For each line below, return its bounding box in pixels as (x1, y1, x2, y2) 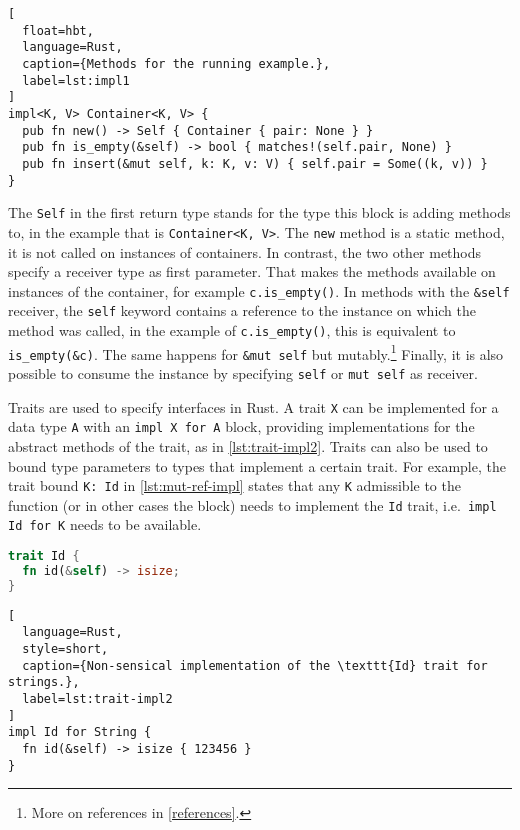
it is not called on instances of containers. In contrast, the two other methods (8, 241, 482, 262)
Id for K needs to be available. (8, 514, 202, 535)
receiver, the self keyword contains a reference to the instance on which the (8, 300, 476, 321)
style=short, (22, 642, 109, 657)
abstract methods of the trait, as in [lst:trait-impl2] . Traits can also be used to (8, 435, 488, 456)
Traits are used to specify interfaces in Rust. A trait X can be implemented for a (8, 396, 499, 417)
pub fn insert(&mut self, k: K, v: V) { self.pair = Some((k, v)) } (22, 156, 488, 171)
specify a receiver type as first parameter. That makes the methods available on (8, 261, 496, 282)
